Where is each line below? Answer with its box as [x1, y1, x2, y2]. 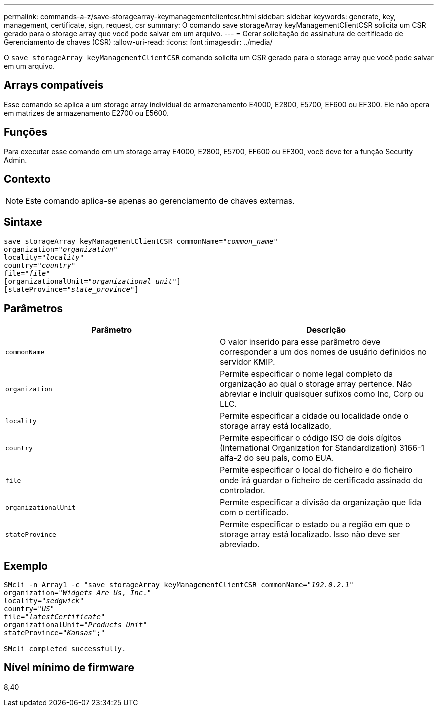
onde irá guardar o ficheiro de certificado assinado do [220, 475, 423, 486]
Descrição [306, 325, 346, 335]
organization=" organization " [4, 245, 118, 254]
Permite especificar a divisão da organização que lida [220, 497, 422, 508]
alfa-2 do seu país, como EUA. [220, 453, 334, 463]
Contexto [4, 173, 51, 186]
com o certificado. [220, 507, 289, 518]
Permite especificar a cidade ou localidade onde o [220, 411, 409, 421]
